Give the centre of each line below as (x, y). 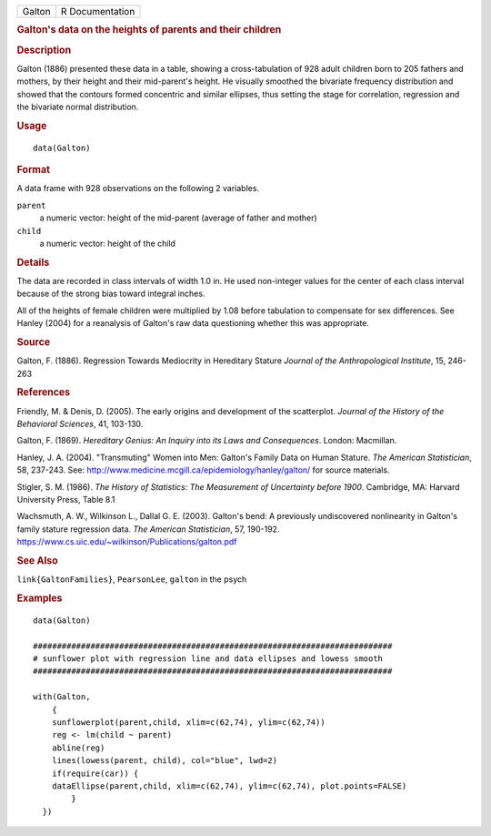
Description (44, 50)
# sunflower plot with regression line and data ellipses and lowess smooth (208, 659)
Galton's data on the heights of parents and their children (149, 30)
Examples (40, 598)
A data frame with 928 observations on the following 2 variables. (138, 189)
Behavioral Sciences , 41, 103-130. (80, 424)
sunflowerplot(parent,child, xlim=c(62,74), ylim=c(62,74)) (189, 723)
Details (33, 262)
